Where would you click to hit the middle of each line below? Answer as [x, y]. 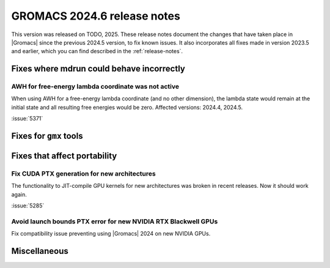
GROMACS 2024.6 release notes [96, 16]
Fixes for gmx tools [47, 136]
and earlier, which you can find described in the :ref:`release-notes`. [97, 51]
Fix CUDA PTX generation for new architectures [83, 174]
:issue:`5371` [27, 119]
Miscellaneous [40, 251]
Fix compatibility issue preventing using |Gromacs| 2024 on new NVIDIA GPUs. [111, 234]
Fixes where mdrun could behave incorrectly [98, 69]
